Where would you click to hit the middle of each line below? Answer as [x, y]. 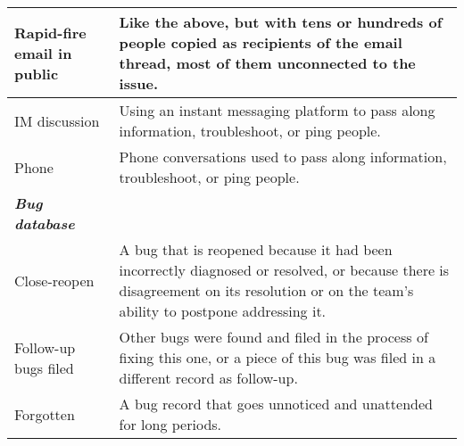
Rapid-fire [50, 32]
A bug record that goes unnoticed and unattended [276, 404]
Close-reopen [54, 280]
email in [43, 53]
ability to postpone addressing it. [223, 311]
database [45, 223]
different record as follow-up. [208, 378]
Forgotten [45, 414]
